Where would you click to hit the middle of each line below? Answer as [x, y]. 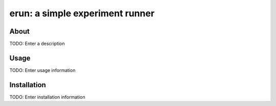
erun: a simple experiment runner [82, 13]
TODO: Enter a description [37, 44]
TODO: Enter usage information [42, 70]
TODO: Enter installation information [47, 97]
